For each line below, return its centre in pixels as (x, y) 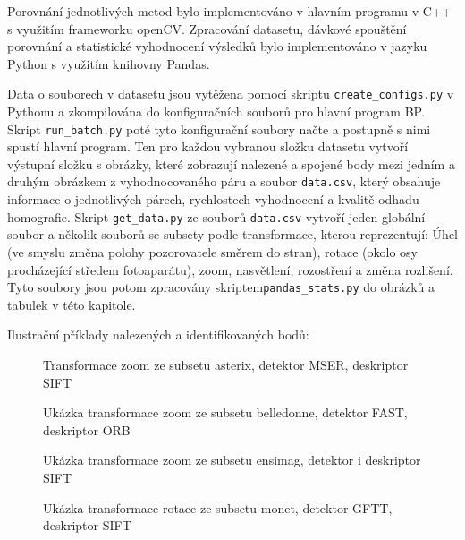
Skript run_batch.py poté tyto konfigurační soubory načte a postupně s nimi (219, 129)
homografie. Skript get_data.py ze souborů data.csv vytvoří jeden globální (216, 216)
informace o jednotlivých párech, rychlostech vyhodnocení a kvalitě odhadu (213, 199)
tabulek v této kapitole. (72, 304)
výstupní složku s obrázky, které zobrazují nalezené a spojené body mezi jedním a (231, 163)
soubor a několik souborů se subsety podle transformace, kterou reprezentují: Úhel (232, 234)
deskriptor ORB (87, 429)
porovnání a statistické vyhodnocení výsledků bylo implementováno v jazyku (217, 46)
